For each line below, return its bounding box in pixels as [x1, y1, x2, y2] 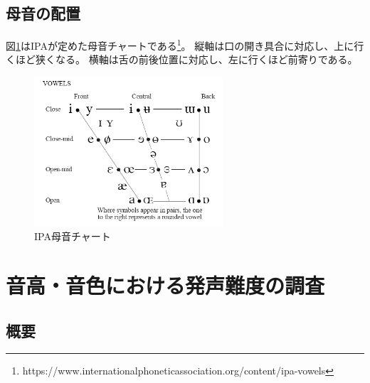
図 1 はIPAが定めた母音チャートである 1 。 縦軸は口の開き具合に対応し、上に [6, 36, 354, 53]
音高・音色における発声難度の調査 [6, 270, 325, 299]
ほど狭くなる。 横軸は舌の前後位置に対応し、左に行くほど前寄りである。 [15, 52, 358, 67]
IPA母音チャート [34, 229, 111, 244]
